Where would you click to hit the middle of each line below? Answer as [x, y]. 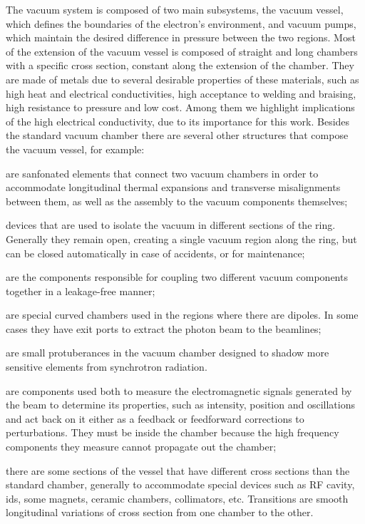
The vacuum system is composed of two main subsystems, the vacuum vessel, [175, 9]
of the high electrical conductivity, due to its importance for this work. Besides [178, 121]
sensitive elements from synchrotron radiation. [107, 367]
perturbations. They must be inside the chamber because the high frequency [173, 432]
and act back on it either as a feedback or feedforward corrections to [155, 418]
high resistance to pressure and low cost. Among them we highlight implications [180, 107]
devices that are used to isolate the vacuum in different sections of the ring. [171, 225]
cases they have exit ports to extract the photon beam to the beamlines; [164, 328]
